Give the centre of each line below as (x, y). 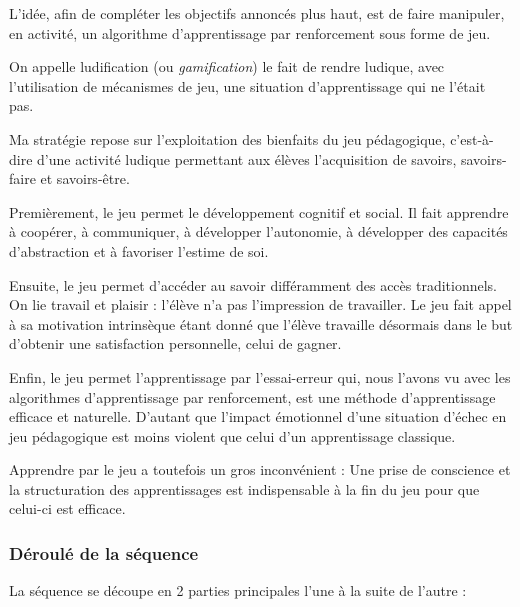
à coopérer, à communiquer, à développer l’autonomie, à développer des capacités (258, 231)
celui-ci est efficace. (67, 508)
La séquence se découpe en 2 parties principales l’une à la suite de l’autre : (238, 590)
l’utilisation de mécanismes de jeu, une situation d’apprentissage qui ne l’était (247, 85)
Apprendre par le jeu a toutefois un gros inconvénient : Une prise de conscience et (260, 469)
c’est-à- (472, 138)
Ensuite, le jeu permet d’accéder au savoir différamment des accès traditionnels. (253, 284)
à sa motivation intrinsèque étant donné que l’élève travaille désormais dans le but (261, 323)
